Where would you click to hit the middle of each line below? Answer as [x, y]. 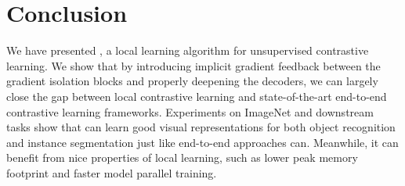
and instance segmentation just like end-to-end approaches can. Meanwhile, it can [202, 142]
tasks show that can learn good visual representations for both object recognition [201, 127]
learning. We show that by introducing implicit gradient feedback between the [193, 65]
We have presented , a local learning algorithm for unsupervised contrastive [188, 50]
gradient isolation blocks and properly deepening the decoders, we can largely [192, 81]
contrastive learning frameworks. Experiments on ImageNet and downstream [190, 111]
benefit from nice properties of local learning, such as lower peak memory [182, 157]
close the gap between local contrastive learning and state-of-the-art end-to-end [197, 96]
